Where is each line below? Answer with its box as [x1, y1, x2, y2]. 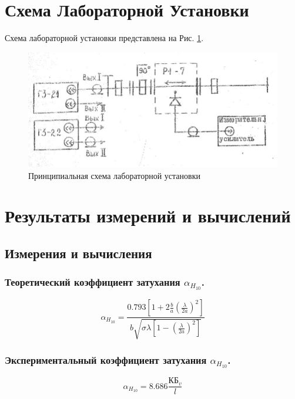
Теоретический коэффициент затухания [5, 275, 180, 289]
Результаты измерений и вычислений [5, 204, 291, 228]
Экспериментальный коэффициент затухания [5, 352, 207, 367]
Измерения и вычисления [5, 244, 152, 262]
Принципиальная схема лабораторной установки [28, 169, 200, 181]
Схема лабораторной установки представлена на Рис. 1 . [5, 32, 204, 44]
